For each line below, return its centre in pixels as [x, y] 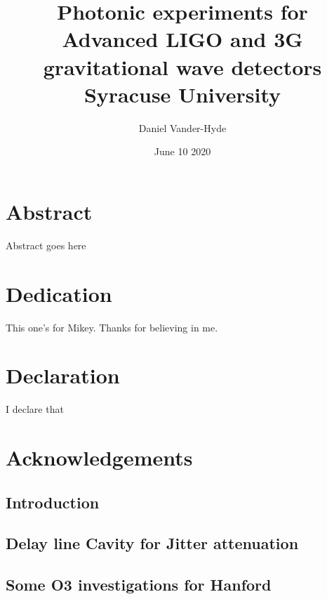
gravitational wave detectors [182, 66]
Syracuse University [182, 94]
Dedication [59, 293]
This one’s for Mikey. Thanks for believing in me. [112, 327]
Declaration [63, 375]
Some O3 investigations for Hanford [139, 585]
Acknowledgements [99, 458]
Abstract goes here [46, 245]
